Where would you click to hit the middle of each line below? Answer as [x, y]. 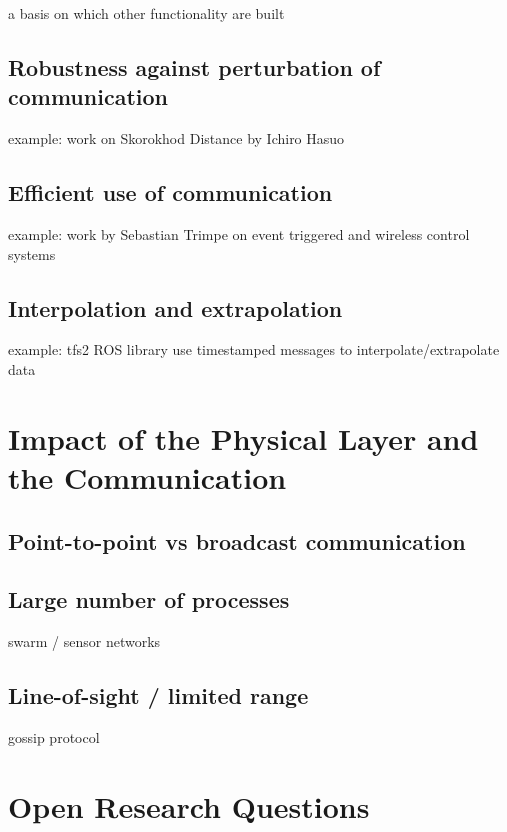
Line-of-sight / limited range [158, 695]
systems [32, 253]
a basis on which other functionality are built [146, 13]
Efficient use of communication [170, 192]
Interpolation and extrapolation [175, 307]
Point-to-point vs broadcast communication [237, 540]
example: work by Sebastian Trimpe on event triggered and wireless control [239, 233]
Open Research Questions [189, 805]
